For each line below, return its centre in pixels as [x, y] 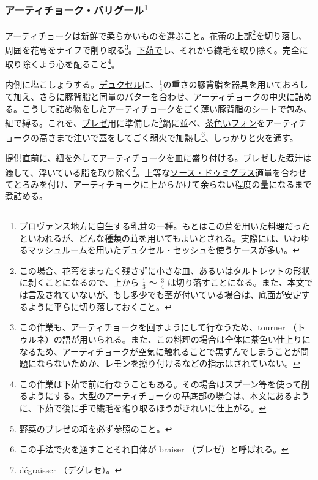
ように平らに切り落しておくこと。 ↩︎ [100, 306]
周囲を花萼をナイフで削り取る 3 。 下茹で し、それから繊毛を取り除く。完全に [157, 48]
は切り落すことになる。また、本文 [236, 282]
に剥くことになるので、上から [79, 282]
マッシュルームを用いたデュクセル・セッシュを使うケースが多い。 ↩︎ [164, 250]
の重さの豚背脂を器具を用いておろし [235, 84]
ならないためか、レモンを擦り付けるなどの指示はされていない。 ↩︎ [168, 363]
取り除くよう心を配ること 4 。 [62, 63]
